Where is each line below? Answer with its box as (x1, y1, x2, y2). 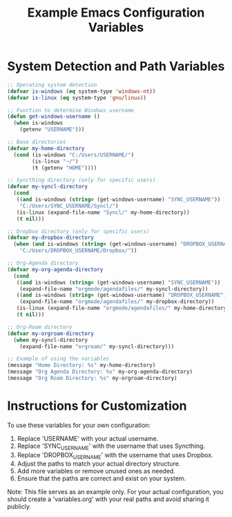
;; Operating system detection (7, 81, 97, 88)
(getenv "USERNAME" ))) (19, 126, 85, 133)
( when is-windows (13, 120, 64, 127)
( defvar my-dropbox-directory (7, 234, 95, 242)
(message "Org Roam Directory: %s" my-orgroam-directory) (7, 375, 177, 382)
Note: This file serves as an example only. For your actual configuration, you (7, 488, 224, 496)
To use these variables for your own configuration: (7, 421, 151, 429)
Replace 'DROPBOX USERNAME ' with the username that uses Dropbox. (17, 451, 214, 461)
